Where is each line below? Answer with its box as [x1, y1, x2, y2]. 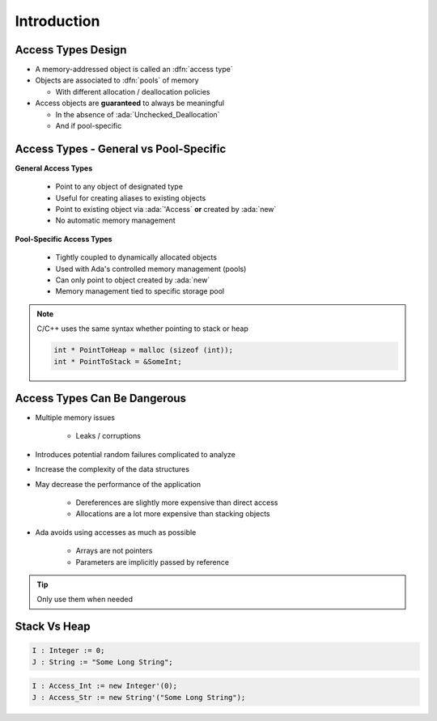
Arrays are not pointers [75, 546, 153, 556]
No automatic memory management [55, 215, 176, 226]
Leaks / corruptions [75, 431, 142, 441]
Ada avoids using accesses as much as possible [35, 527, 197, 537]
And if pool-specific [55, 121, 122, 131]
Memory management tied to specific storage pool [55, 286, 225, 296]
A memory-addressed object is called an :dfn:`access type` [35, 65, 234, 74]
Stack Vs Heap [15, 620, 91, 634]
